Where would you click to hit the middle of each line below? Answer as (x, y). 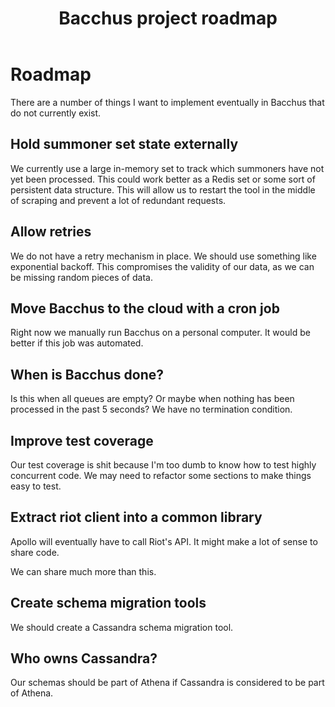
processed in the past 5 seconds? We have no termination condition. (151, 409)
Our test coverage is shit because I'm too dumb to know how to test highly (163, 465)
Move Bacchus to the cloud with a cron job (145, 308)
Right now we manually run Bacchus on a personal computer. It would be (160, 333)
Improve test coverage (82, 440)
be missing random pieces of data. (81, 277)
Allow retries (51, 232)
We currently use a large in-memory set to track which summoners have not (167, 168)
